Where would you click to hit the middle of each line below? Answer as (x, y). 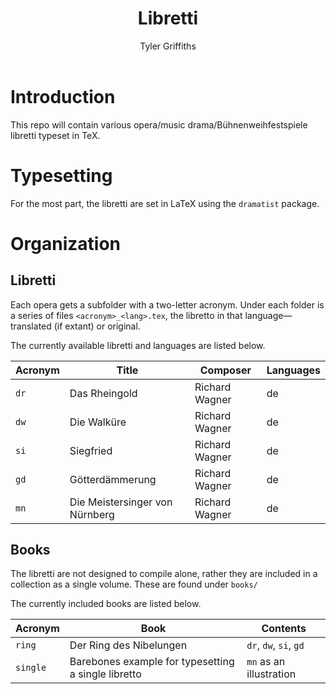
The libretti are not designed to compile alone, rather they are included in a (164, 574)
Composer (225, 370)
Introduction (63, 96)
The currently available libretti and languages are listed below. (138, 345)
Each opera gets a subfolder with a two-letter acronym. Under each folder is (167, 304)
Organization (65, 243)
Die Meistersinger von (121, 502)
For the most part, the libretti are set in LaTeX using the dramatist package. (165, 203)
